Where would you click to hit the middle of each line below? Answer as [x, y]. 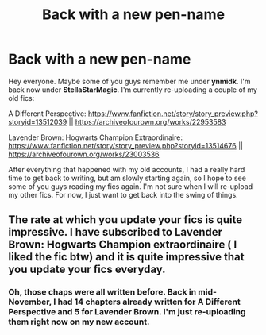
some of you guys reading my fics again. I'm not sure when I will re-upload [130, 186]
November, [30, 302]
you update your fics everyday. [87, 270]
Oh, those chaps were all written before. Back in [102, 292]
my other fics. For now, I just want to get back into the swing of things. [123, 194]
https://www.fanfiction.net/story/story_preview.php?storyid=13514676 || [126, 145]
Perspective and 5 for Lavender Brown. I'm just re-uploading [127, 312]
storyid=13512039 [38, 121]
